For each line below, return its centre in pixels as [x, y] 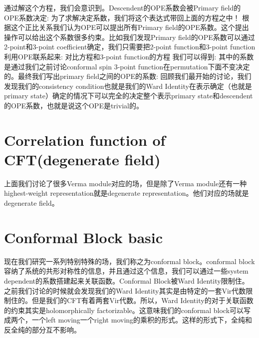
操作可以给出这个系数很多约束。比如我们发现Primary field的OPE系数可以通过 [129, 37]
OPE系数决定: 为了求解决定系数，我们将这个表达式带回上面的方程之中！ [122, 17]
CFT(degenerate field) [82, 159]
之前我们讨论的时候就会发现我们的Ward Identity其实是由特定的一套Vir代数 [125, 290]
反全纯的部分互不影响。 [42, 329]
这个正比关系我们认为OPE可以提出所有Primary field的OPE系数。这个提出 [130, 27]
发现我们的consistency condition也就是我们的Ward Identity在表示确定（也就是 [128, 86]
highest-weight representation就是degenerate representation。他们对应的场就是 [127, 193]
